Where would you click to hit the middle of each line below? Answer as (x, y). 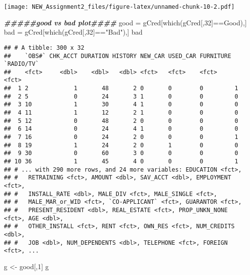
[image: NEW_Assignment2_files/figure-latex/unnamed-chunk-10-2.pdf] (119, 7)
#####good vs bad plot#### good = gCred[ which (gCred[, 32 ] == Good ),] (125, 22)
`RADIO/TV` (21, 64)
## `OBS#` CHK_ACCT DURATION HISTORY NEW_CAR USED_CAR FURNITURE (118, 56)
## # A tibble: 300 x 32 (44, 48)
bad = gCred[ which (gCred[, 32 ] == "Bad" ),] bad (73, 32)
